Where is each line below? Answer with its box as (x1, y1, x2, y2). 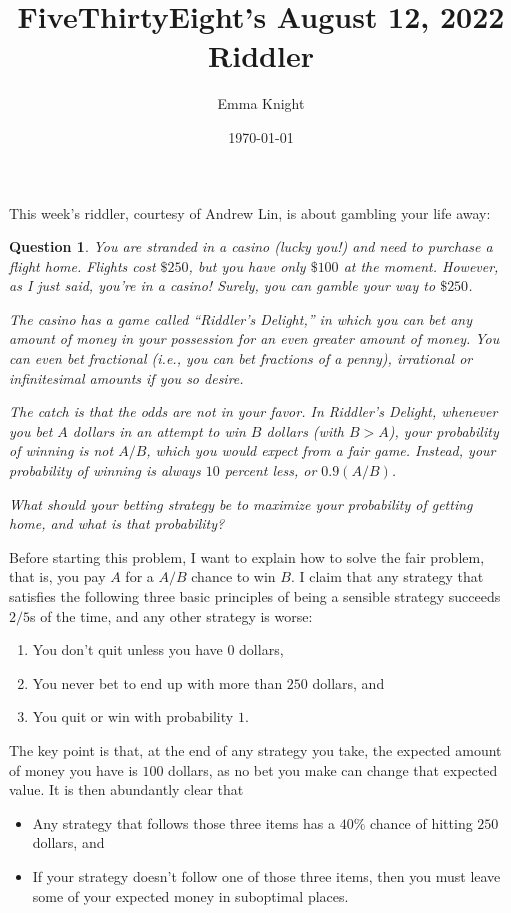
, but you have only (188, 255, 306, 276)
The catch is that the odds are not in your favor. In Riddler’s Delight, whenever (9, 401, 498, 422)
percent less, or (224, 460, 317, 481)
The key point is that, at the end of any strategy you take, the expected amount (9, 739, 502, 760)
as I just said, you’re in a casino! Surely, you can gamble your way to (9, 275, 436, 296)
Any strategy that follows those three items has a (32, 812, 335, 833)
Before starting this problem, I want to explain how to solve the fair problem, (9, 546, 485, 567)
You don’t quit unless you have (32, 639, 223, 660)
